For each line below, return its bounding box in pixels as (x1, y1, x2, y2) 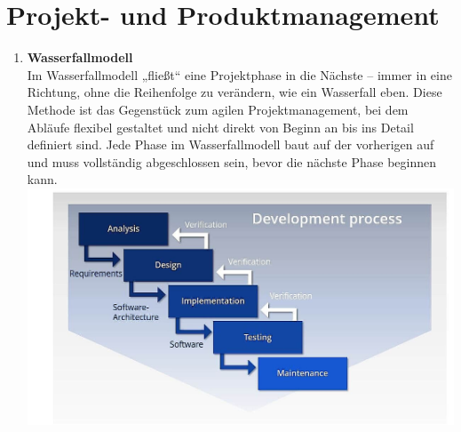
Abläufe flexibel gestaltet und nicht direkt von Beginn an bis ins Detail (27, 117, 414, 136)
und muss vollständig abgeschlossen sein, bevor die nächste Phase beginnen (27, 152, 436, 171)
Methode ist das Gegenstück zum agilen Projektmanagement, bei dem (27, 100, 409, 118)
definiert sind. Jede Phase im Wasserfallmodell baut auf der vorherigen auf (27, 135, 434, 154)
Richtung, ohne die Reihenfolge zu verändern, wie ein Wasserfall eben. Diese (27, 83, 442, 101)
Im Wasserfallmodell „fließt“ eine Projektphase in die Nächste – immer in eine (27, 65, 452, 84)
